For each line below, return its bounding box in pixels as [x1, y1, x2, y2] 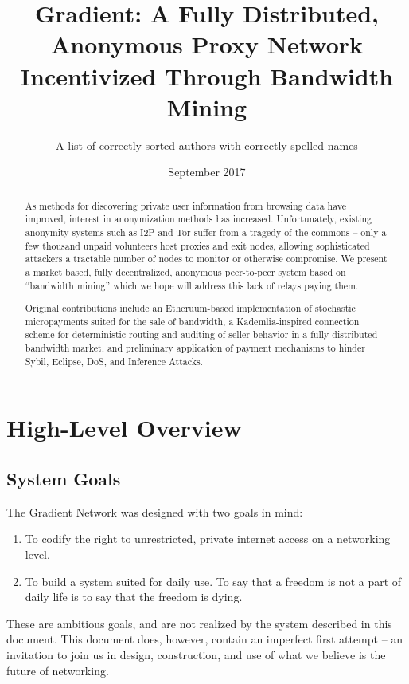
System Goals [6, 466, 121, 491]
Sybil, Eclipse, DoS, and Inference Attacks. [25, 354, 203, 368]
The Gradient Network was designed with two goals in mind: [6, 503, 303, 520]
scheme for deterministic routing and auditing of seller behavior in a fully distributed [25, 328, 378, 341]
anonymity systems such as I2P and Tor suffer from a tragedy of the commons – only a [25, 225, 387, 238]
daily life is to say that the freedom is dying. [25, 588, 243, 605]
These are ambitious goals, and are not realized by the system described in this [6, 615, 392, 631]
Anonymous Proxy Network [50, 28, 364, 61]
